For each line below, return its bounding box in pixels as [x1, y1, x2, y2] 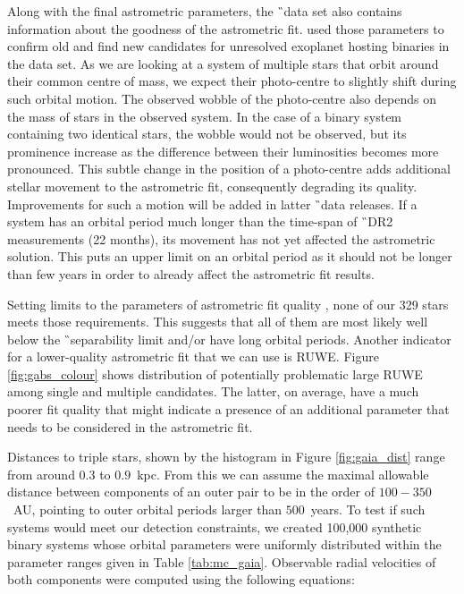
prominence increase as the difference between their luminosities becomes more [7, 141, 439, 160]
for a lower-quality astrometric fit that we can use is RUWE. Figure [7, 347, 379, 366]
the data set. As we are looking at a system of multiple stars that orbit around [7, 54, 439, 72]
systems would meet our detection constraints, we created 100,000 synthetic [7, 517, 422, 536]
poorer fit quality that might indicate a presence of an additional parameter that [7, 400, 450, 419]
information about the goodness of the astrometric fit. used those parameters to [7, 19, 444, 38]
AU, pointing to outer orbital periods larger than [13, 500, 283, 519]
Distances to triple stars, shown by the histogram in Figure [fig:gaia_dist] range [7, 447, 445, 466]
